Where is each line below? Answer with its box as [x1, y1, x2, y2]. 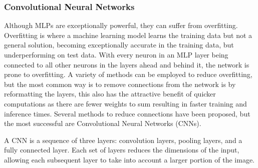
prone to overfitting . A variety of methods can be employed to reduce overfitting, [4, 69, 252, 79]
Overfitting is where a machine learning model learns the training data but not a [4, 29, 252, 40]
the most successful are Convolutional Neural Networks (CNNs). [4, 118, 201, 128]
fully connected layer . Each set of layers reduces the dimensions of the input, [4, 144, 239, 155]
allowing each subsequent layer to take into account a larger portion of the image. [4, 154, 255, 164]
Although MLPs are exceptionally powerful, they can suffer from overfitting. [4, 20, 238, 30]
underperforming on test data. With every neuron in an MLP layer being [4, 49, 228, 59]
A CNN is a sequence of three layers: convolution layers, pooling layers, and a [4, 134, 242, 145]
